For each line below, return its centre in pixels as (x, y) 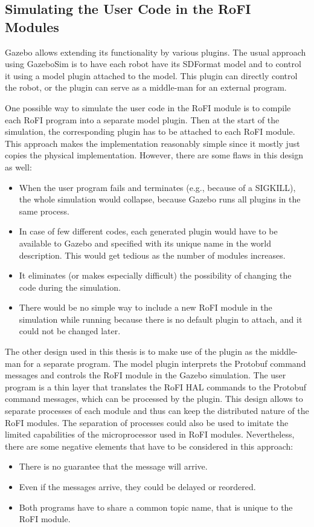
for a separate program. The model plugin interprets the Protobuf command (165, 363)
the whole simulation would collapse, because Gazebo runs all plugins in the (160, 199)
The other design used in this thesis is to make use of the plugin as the (136, 351)
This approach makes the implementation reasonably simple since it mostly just (152, 143)
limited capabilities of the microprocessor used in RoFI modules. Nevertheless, (150, 434)
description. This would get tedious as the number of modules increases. (152, 255)
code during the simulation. (70, 287)
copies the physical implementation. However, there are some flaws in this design (154, 155)
